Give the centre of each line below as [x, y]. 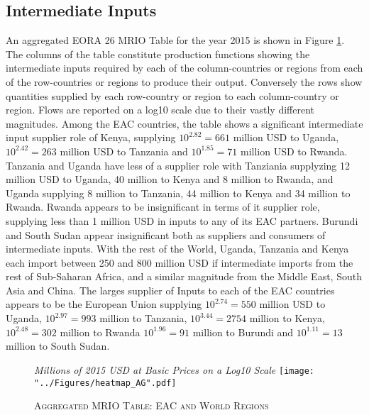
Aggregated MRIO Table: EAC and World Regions [152, 405]
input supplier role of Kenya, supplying [91, 137]
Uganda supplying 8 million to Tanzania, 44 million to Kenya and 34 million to [178, 193]
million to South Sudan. [58, 346]
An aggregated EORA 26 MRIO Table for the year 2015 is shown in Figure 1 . [175, 40]
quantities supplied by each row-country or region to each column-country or [172, 95]
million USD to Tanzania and [124, 151]
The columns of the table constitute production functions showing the [158, 54]
